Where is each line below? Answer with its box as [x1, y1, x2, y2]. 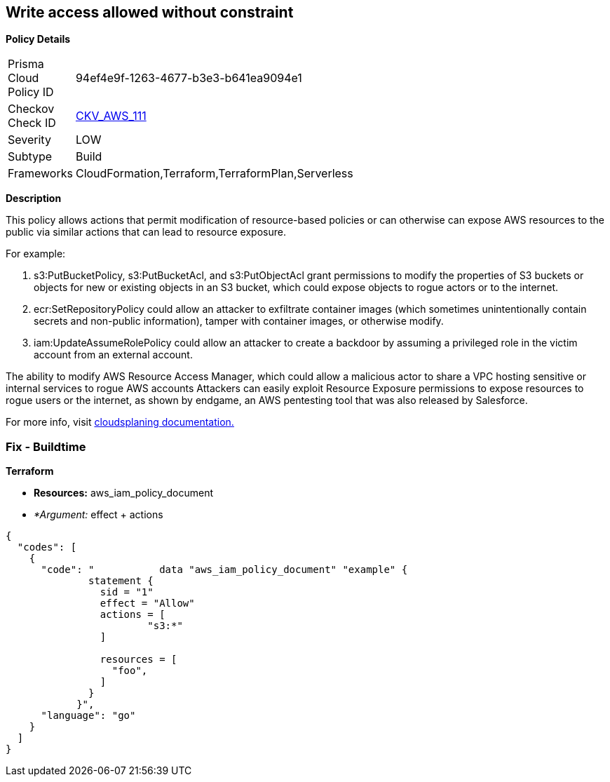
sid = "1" [100, 586, 154, 598]
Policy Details [6, 33, 71, 46]
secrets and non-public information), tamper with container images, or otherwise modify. [34, 315, 444, 328]
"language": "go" [41, 710, 136, 722]
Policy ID [8, 85, 54, 100]
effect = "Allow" [100, 598, 195, 609]
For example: [6, 248, 66, 260]
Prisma [8, 57, 44, 72]
